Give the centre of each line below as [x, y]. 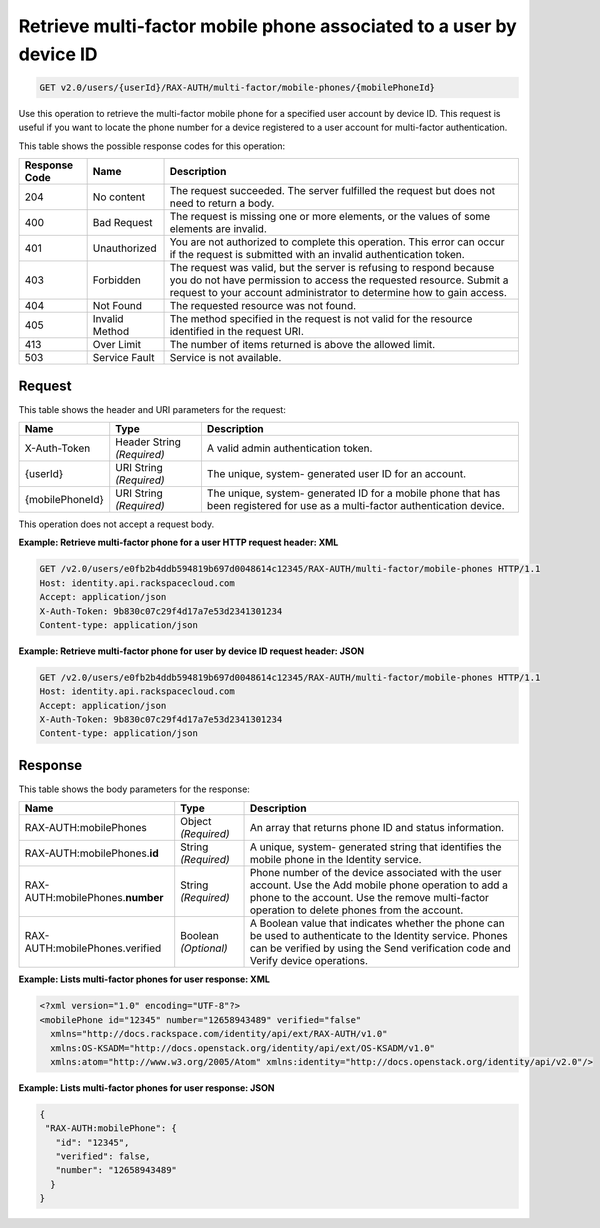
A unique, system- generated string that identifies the [375, 847]
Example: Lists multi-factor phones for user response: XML [144, 979]
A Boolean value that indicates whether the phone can [377, 923]
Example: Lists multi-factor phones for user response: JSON [146, 1087]
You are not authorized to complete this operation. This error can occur [337, 242]
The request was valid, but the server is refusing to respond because [332, 268]
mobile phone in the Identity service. [335, 860]
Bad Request [122, 223]
